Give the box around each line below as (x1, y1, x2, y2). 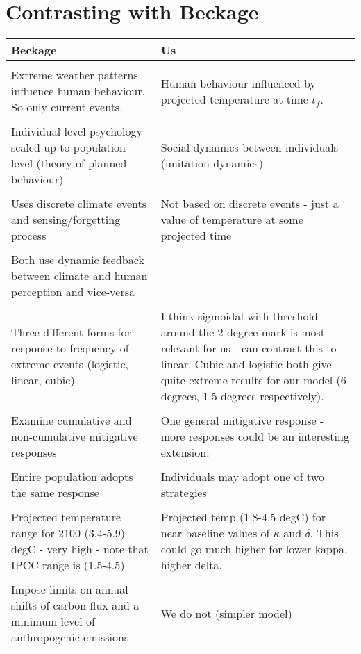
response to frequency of (11, 340, 129, 357)
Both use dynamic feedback (11, 252, 144, 268)
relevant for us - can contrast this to (160, 340, 337, 357)
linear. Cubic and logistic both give (160, 356, 332, 373)
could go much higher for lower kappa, (160, 541, 348, 557)
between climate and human (11, 268, 148, 284)
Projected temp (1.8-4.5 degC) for (160, 509, 326, 525)
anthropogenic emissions (11, 629, 129, 646)
